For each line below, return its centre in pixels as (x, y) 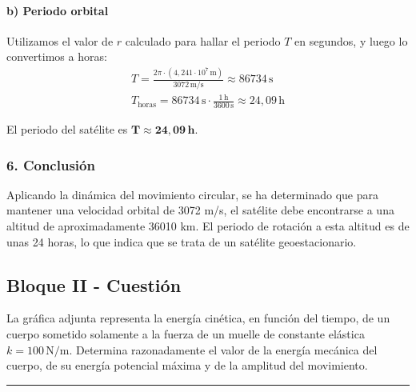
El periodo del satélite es (67, 129)
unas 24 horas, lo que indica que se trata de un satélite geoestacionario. (182, 241)
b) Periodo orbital (58, 10)
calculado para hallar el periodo (203, 40)
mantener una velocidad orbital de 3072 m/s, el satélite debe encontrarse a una (200, 210)
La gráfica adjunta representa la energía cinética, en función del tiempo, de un (198, 318)
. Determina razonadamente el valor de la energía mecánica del (223, 349)
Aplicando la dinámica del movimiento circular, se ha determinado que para (192, 194)
